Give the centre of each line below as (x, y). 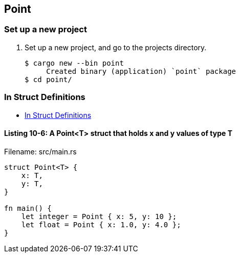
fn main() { (28, 208)
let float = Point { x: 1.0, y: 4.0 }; (101, 224)
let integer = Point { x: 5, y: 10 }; (99, 216)
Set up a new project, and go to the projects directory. (116, 47)
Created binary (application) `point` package (141, 71)
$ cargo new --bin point (74, 63)
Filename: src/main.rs (40, 151)
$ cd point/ (48, 79)
